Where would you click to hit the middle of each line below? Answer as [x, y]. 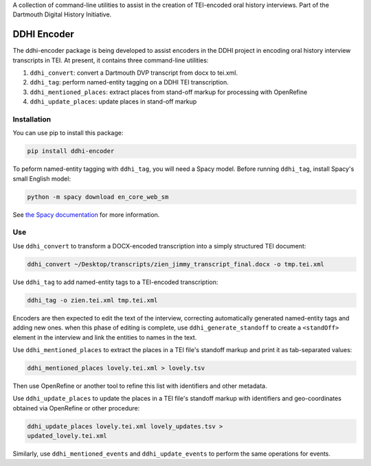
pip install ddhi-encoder [71, 151]
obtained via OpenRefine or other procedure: [76, 408]
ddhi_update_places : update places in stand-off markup [113, 102]
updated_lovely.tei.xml [67, 436]
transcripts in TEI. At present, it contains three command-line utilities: [111, 60]
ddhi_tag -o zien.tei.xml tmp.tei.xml [92, 300]
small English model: [42, 178]
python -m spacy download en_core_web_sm [98, 197]
